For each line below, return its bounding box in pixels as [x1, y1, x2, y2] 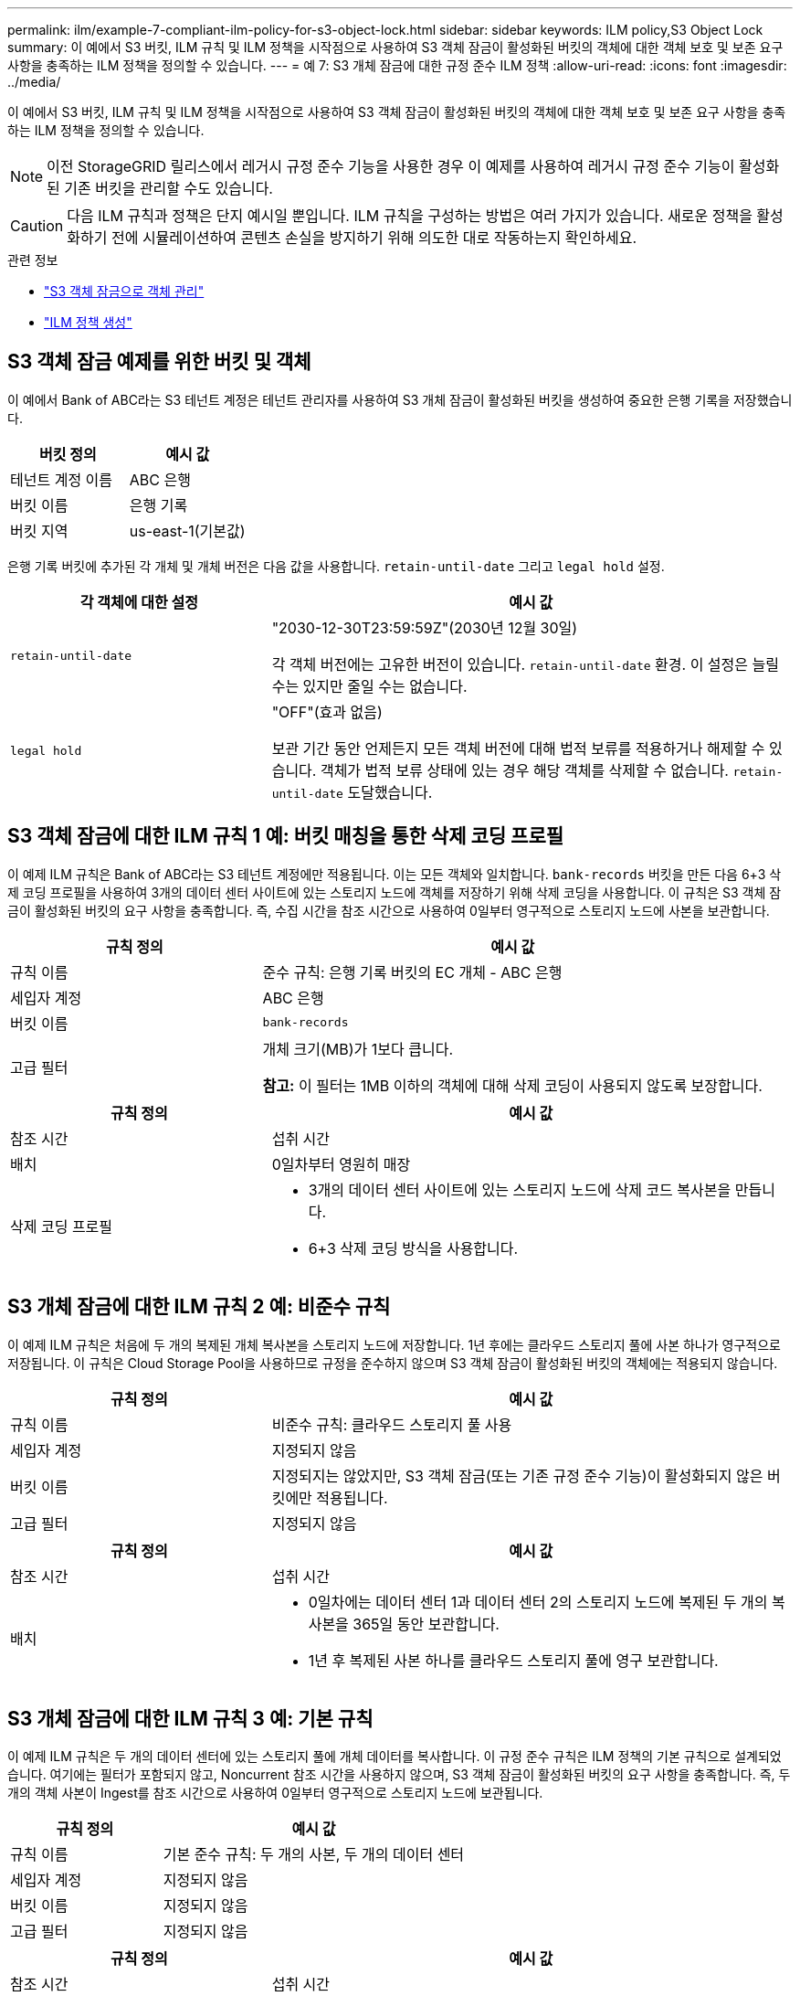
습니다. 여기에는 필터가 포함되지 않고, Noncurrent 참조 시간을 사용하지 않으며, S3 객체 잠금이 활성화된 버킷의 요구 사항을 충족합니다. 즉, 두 [7, 1767, 791, 1783]
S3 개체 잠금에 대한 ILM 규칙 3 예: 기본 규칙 [7, 1706, 374, 1730]
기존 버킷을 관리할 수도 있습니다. [64, 179, 273, 197]
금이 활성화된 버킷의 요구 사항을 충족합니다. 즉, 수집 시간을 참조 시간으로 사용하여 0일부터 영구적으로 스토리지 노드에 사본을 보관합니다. [7, 902, 770, 918]
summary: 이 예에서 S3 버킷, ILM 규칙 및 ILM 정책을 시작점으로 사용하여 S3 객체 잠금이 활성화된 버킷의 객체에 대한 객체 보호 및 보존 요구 [7, 39, 784, 55]
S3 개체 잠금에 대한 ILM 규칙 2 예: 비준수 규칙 [7, 1295, 391, 1319]
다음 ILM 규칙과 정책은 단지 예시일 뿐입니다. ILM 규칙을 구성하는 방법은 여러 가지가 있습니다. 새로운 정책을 [67, 207, 753, 225]
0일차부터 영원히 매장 [271, 1154, 411, 1173]
